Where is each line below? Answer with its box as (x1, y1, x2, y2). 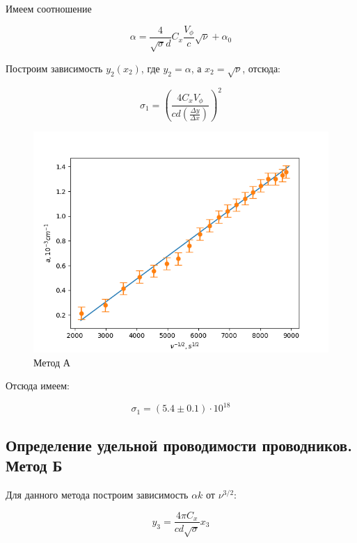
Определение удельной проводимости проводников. (6, 434, 352, 455)
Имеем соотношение (6, 1, 92, 15)
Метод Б (6, 455, 63, 476)
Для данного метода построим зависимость (6, 487, 189, 501)
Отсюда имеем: (6, 378, 70, 393)
